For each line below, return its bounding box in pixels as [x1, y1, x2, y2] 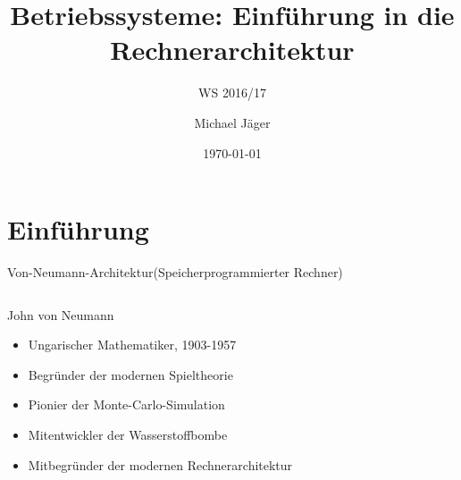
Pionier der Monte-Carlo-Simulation [28, 395, 225, 414]
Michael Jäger [194, 113, 271, 131]
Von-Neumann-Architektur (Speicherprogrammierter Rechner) [7, 263, 343, 282]
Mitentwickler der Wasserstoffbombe [28, 425, 228, 443]
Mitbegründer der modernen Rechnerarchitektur [28, 455, 293, 474]
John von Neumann [7, 305, 114, 324]
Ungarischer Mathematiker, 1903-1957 [28, 335, 237, 354]
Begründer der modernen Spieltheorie [28, 365, 233, 383]
